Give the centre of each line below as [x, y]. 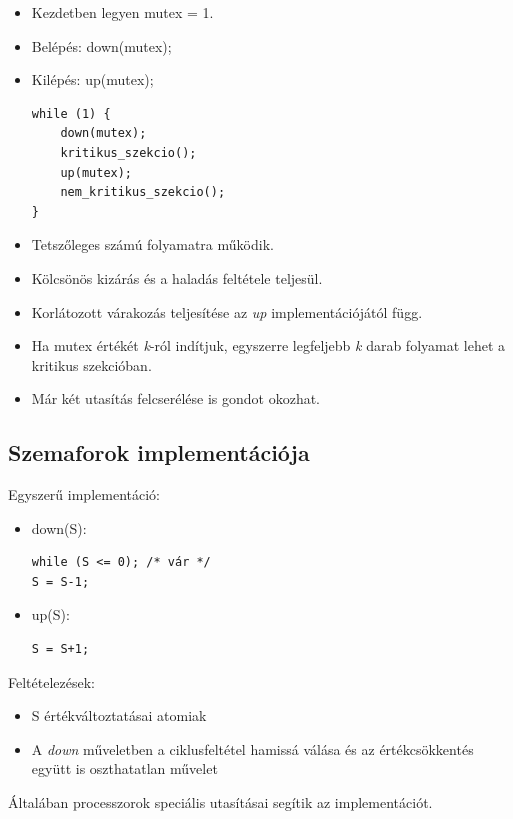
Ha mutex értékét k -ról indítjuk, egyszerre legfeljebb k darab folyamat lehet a [268, 345]
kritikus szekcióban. [91, 364]
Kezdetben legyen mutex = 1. [122, 12]
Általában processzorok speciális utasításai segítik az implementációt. [220, 802]
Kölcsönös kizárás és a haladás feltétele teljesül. [177, 277]
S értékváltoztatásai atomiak [119, 715]
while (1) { [71, 113]
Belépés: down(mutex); [101, 45]
